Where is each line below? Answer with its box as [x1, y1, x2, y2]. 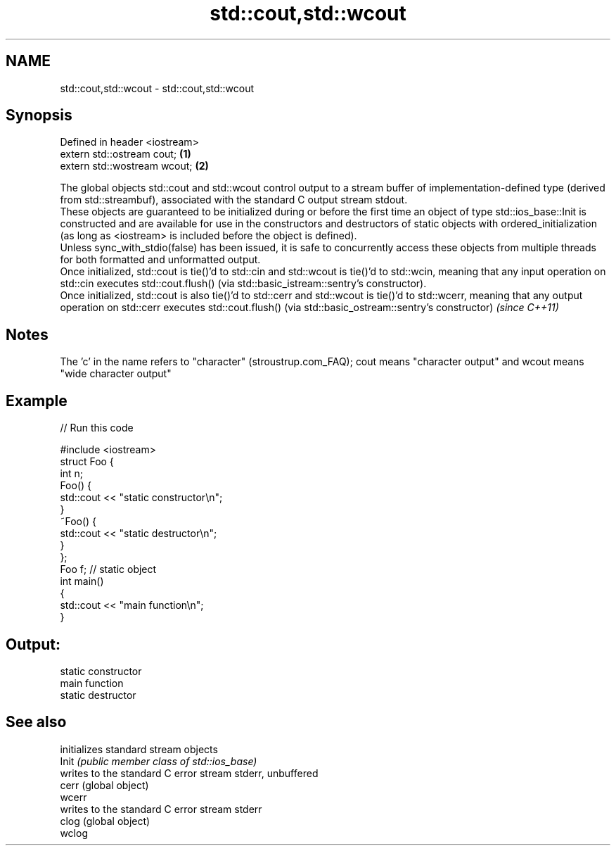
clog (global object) [60, 814, 150, 827]
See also [6, 713, 67, 731]
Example [6, 391, 68, 410]
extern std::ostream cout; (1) [60, 148, 191, 160]
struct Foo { [60, 455, 114, 468]
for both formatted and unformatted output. [60, 253, 261, 266]
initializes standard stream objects [60, 743, 218, 755]
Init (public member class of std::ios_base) [60, 755, 257, 767]
